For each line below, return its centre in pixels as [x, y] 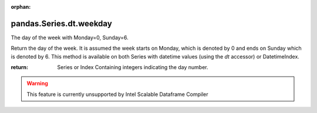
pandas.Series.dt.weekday [62, 23]
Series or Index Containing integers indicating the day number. [133, 67]
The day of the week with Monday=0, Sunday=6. [70, 37]
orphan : [21, 7]
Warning [37, 83]
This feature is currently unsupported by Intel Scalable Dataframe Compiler [117, 94]
